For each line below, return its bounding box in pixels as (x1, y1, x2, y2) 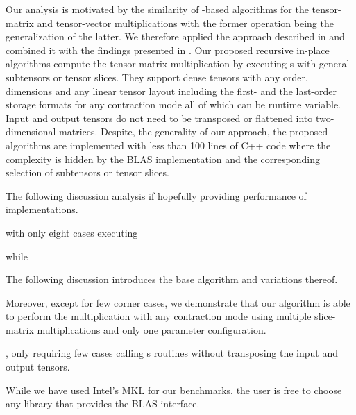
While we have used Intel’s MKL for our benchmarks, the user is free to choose (6, 382, 342, 397)
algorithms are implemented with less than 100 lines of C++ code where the (6, 137, 331, 152)
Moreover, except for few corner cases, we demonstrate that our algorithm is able (6, 295, 350, 310)
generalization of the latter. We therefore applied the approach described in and (6, 29, 345, 44)
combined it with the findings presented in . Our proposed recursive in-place (6, 42, 330, 57)
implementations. (6, 202, 78, 217)
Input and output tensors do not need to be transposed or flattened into (6, 110, 313, 125)
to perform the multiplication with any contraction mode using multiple (6, 309, 312, 323)
